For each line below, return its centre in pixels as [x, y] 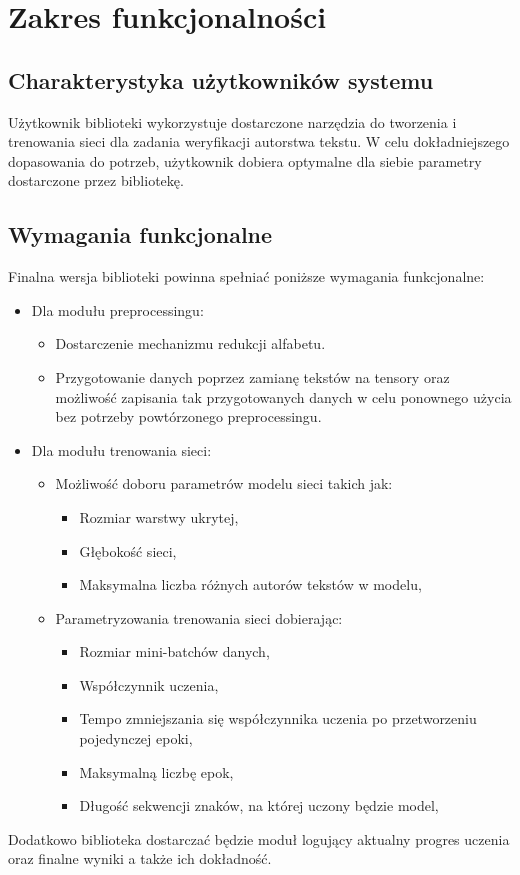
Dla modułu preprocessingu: [117, 309]
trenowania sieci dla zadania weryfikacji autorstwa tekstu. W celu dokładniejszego [259, 141]
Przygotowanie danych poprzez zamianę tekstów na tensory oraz [252, 376]
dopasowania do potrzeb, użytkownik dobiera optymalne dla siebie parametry [245, 160]
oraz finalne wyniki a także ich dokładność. [140, 858]
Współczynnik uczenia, [149, 684]
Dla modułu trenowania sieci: [121, 449]
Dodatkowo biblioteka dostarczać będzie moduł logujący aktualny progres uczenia [259, 838]
